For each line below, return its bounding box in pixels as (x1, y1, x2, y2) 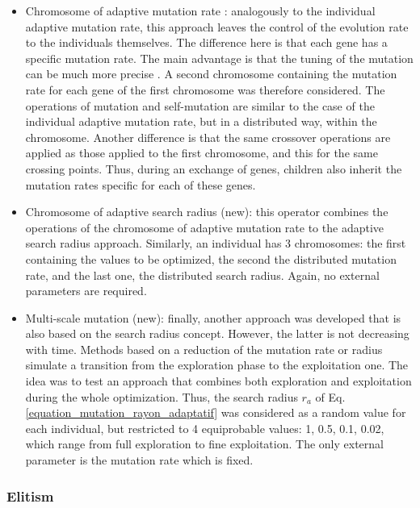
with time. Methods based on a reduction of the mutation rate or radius (25, 340, 383, 357)
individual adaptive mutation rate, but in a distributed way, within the (25, 113, 377, 130)
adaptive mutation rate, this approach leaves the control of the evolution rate (25, 18, 409, 35)
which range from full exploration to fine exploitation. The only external (25, 435, 384, 452)
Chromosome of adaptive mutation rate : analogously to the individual (25, 2, 376, 19)
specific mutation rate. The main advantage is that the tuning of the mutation (25, 49, 414, 66)
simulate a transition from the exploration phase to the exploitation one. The (25, 356, 409, 373)
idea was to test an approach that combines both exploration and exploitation (25, 373, 412, 389)
